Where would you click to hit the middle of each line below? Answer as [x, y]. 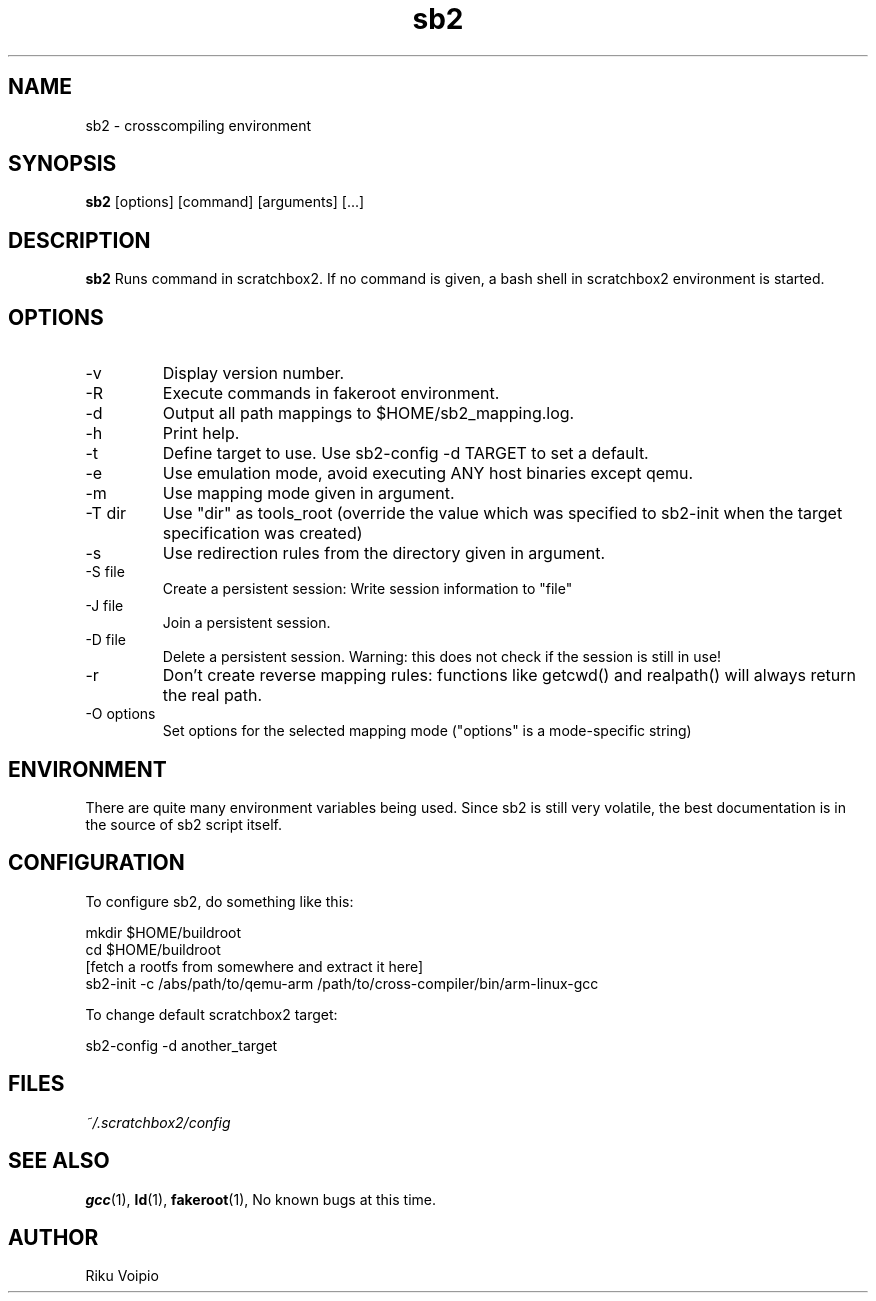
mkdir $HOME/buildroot [163, 932]
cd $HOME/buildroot [153, 949]
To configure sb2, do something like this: [219, 901]
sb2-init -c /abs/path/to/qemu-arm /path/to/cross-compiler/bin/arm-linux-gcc [342, 983]
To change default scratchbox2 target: [211, 1014]
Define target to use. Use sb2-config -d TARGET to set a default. [405, 453]
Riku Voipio [122, 1276]
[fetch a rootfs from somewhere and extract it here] [254, 966]
